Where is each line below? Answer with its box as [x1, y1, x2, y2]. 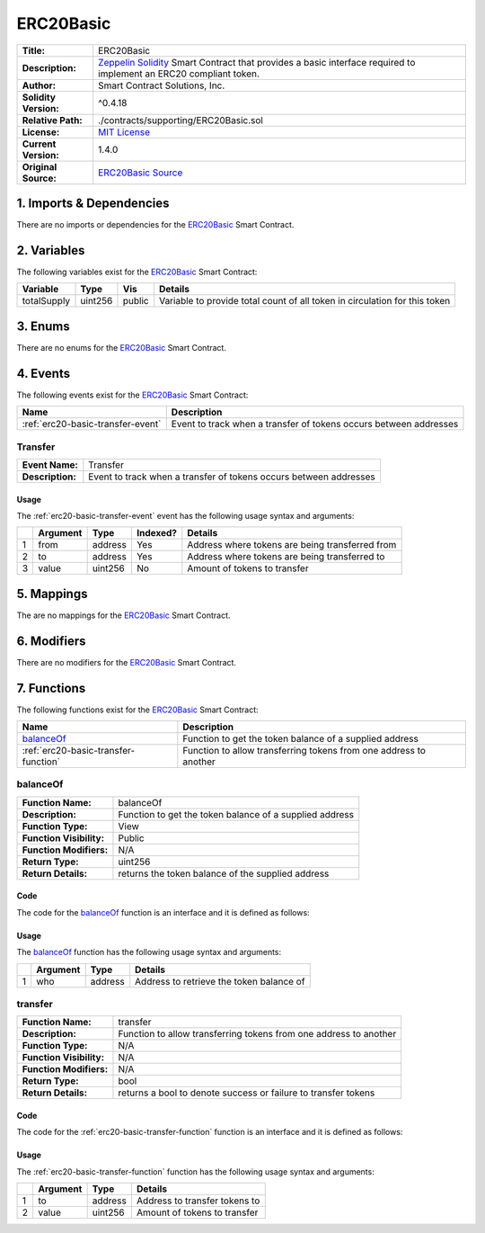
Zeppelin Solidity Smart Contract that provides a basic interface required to [97, 56, 416, 68]
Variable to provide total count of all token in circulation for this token [158, 295, 451, 308]
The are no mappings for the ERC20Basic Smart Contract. [16, 610, 231, 621]
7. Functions [16, 680, 86, 696]
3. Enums [16, 318, 71, 334]
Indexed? [136, 527, 177, 540]
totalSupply [22, 295, 71, 308]
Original [22, 160, 57, 173]
